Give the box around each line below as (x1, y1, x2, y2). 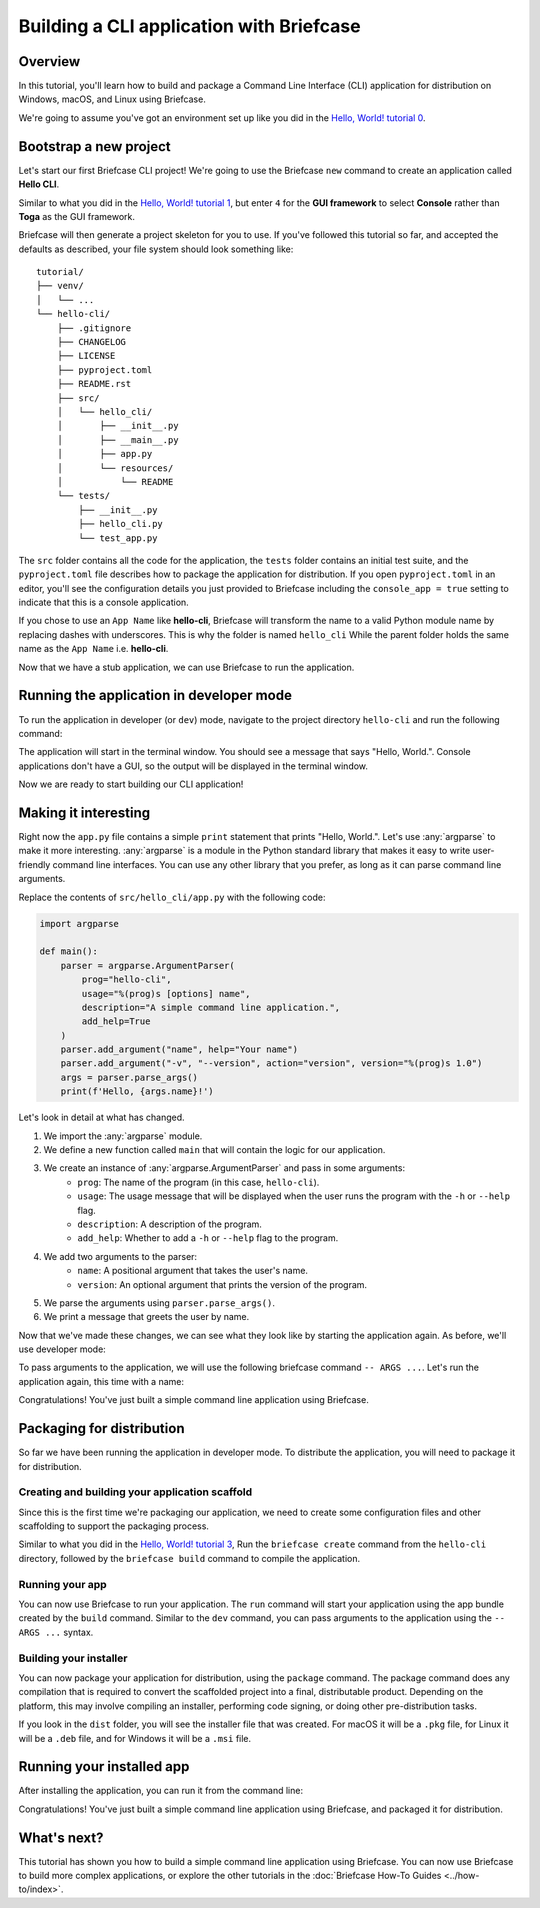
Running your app (18, 1577, 107, 1591)
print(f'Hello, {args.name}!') (60, 1086, 214, 1097)
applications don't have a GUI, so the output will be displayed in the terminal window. (18, 760, 369, 772)
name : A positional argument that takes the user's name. (77, 1265, 309, 1277)
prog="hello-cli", (81, 974, 172, 985)
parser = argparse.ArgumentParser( (60, 960, 235, 971)
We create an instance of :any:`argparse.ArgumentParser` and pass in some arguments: (43, 1162, 405, 1174)
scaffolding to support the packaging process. (18, 1520, 210, 1532)
